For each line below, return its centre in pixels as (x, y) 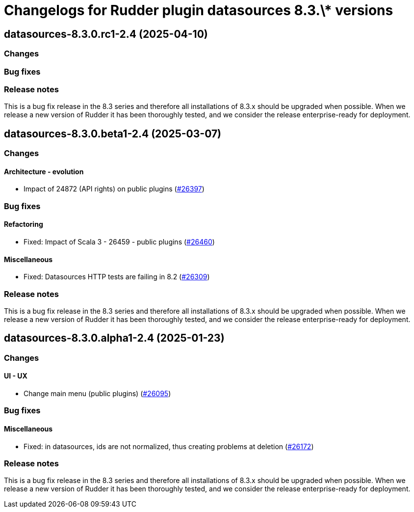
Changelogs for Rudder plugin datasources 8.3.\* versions (199, 10)
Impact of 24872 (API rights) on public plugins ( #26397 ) (114, 189)
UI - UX (16, 376)
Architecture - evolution (44, 171)
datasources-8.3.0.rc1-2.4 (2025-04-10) (106, 34)
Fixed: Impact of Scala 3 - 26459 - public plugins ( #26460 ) (119, 242)
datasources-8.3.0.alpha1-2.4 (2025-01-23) (114, 338)
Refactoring (24, 224)
